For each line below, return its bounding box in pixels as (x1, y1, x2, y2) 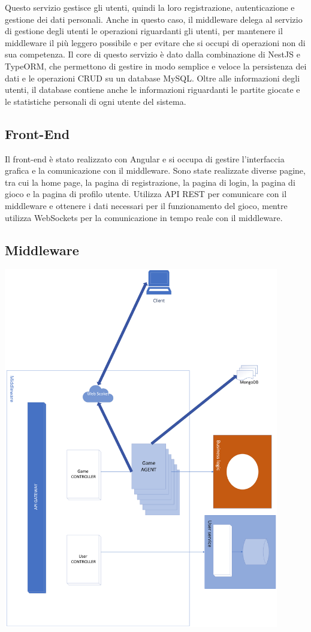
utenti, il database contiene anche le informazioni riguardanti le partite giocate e (5, 83, 300, 96)
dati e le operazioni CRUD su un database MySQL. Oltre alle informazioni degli (5, 71, 300, 84)
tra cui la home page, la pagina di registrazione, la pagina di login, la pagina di (5, 176, 295, 188)
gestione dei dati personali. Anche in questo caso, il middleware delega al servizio (5, 13, 303, 25)
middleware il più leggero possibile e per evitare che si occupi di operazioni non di (5, 36, 306, 49)
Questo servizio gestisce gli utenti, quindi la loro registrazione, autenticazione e (5, 1, 295, 13)
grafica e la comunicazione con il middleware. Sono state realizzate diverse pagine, (5, 164, 306, 177)
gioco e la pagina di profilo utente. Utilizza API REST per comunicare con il (5, 188, 287, 200)
